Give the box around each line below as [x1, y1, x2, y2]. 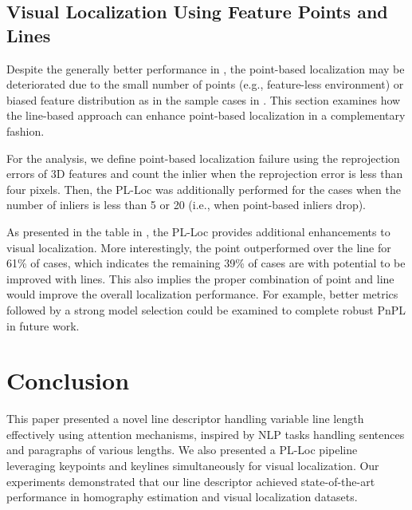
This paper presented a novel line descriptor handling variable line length [6, 410, 364, 427]
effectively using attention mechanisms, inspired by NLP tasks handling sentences [6, 425, 405, 442]
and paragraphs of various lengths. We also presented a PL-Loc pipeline [6, 441, 358, 458]
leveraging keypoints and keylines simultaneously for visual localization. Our [6, 457, 379, 473]
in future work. [6, 317, 80, 334]
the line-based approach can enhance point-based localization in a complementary [6, 107, 406, 124]
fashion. [6, 122, 45, 139]
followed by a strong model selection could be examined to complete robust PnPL [6, 301, 406, 318]
